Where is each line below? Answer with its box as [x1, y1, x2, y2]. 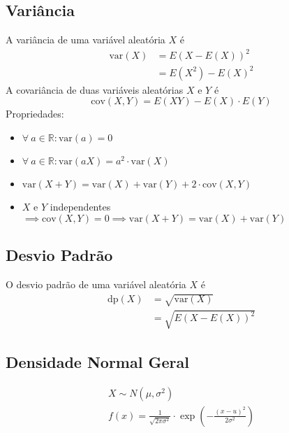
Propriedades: [6, 106, 64, 121]
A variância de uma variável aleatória [6, 32, 165, 47]
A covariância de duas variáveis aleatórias [6, 82, 184, 97]
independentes [50, 199, 111, 214]
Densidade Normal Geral [6, 350, 189, 372]
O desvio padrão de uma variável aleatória [6, 276, 186, 291]
